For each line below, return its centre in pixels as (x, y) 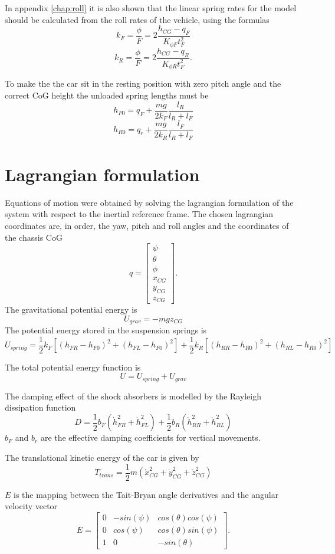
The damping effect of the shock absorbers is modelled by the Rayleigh (133, 396)
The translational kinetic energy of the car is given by (102, 458)
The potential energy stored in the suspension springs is (106, 330)
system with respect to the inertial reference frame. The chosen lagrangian (139, 214)
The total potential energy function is (73, 367)
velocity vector (31, 506)
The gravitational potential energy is (71, 309)
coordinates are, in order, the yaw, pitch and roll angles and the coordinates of (147, 225)
